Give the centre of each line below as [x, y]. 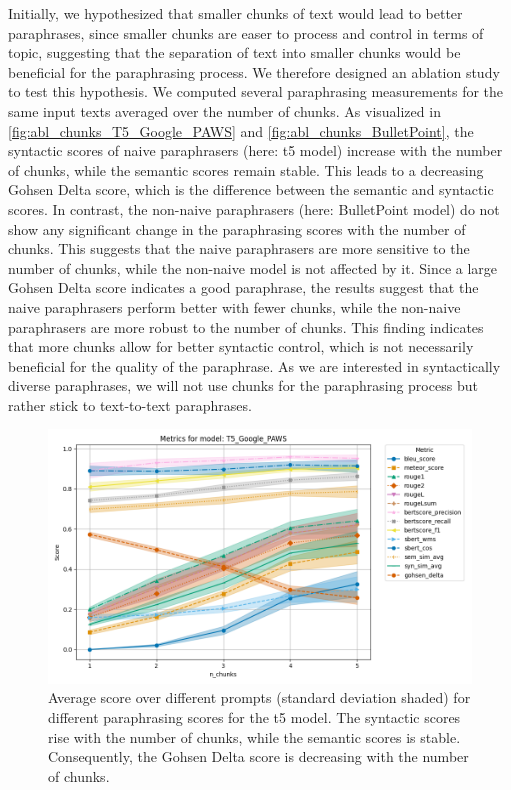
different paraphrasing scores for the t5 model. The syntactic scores [254, 717]
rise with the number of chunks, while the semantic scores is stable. [254, 736]
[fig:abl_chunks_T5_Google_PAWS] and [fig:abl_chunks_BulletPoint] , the [241, 130]
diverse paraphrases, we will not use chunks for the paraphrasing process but [243, 385]
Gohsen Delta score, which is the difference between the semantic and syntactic [251, 189]
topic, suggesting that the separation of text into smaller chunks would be [234, 52]
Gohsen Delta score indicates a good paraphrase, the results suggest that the [243, 287]
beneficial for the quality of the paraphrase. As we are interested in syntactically [254, 365]
